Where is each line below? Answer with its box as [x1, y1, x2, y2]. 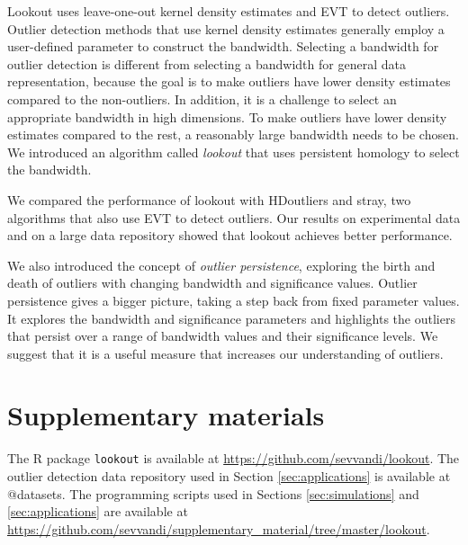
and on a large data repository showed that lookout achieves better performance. [7, 226, 453, 245]
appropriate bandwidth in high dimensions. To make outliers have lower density [7, 107, 447, 126]
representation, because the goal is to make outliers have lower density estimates [7, 72, 451, 91]
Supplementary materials [7, 397, 325, 433]
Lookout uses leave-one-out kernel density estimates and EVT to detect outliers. [7, 2, 450, 20]
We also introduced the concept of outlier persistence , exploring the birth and [7, 255, 436, 274]
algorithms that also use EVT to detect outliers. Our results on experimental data [7, 208, 461, 227]
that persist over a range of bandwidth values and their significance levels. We [7, 326, 438, 345]
